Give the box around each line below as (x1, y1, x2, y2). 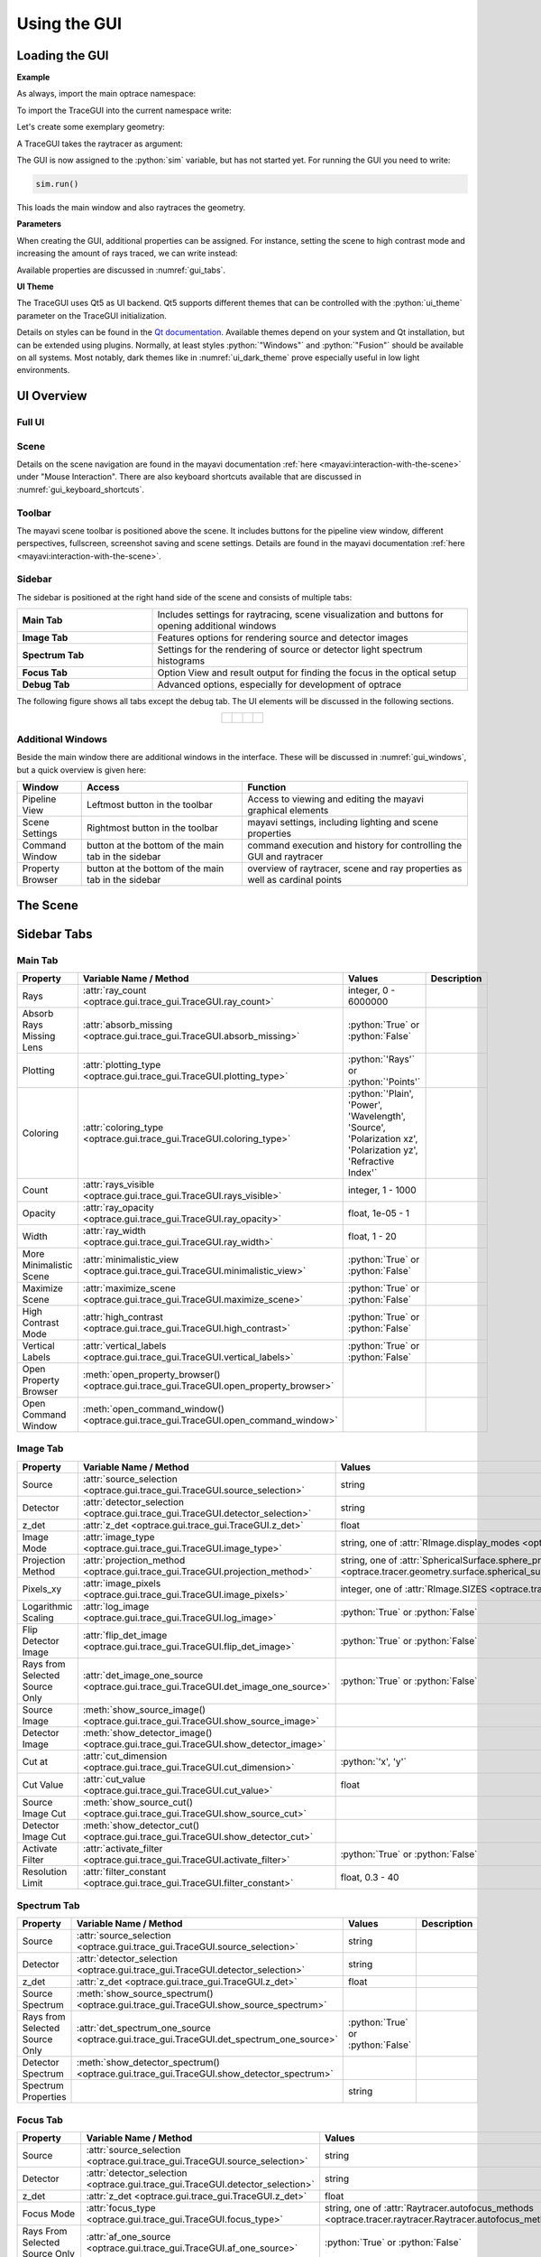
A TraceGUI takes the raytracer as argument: (16, 138, 184, 149)
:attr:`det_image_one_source (82, 1668, 204, 1681)
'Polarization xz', (347, 1132, 418, 1145)
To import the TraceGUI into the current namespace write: (16, 105, 232, 116)
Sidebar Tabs (16, 926, 94, 942)
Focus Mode (22, 2207, 76, 2220)
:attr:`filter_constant (82, 1865, 167, 1878)
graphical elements (247, 804, 329, 817)
